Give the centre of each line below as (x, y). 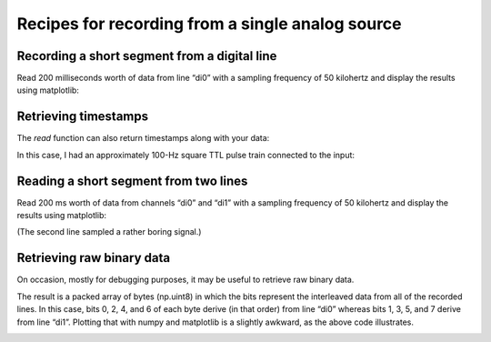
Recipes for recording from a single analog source (209, 24)
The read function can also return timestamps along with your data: (143, 138)
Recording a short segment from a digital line (147, 56)
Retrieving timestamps (83, 117)
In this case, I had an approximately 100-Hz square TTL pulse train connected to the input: (185, 155)
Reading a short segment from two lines (132, 181)
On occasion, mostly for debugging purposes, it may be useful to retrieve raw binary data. (185, 280)
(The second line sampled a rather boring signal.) (109, 232)
